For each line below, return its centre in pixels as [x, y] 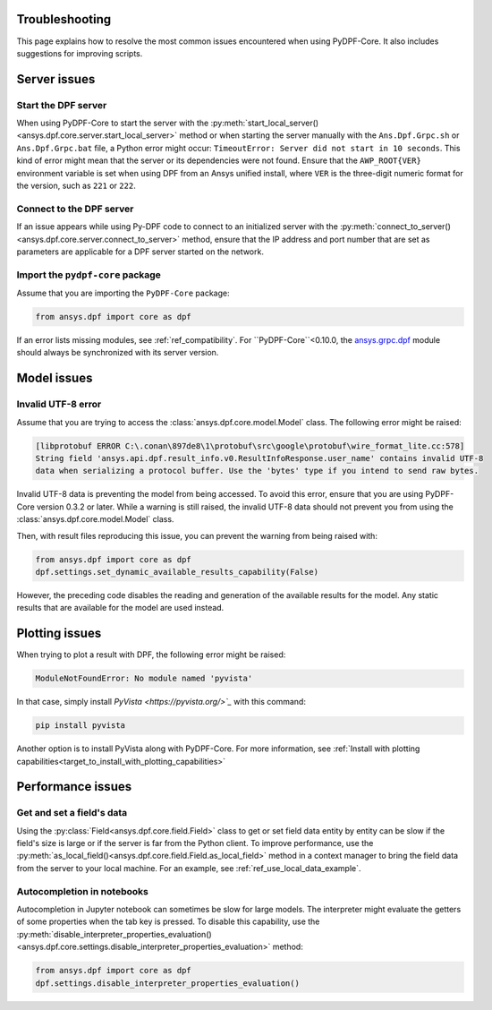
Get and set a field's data [72, 813]
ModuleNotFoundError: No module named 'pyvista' [144, 679]
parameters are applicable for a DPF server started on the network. [140, 252]
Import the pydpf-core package [89, 275]
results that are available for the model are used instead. [120, 608]
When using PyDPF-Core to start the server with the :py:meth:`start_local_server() [168, 123]
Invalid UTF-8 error [59, 405]
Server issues [56, 79]
